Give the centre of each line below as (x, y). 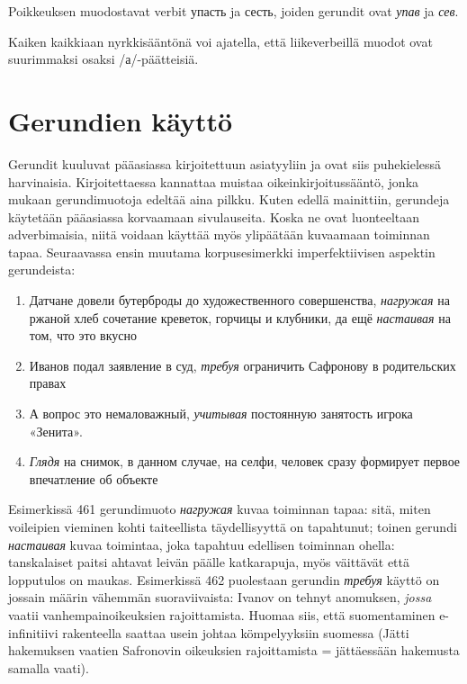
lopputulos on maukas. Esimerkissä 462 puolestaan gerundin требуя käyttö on (224, 579)
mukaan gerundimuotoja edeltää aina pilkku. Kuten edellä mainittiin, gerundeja (229, 199)
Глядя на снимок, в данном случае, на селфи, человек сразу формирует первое (245, 461)
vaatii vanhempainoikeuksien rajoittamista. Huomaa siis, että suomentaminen (222, 614)
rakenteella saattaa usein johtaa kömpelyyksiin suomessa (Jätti (236, 632)
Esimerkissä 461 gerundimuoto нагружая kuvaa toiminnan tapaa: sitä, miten (220, 509)
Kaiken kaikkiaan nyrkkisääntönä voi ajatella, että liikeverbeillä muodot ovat (220, 41)
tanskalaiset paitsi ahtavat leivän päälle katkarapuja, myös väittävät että (209, 562)
